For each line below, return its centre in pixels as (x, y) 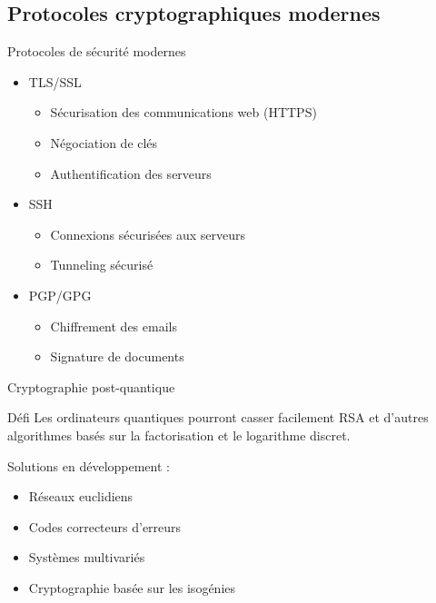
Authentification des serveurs (131, 173)
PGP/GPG (60, 295)
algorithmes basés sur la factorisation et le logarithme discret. (179, 435)
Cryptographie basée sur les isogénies (132, 587)
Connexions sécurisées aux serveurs (148, 234)
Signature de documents (117, 356)
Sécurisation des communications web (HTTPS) (183, 112)
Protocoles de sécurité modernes (97, 51)
